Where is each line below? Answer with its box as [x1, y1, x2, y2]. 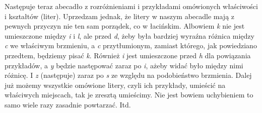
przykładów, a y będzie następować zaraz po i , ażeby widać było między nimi [5, 60, 243, 70]
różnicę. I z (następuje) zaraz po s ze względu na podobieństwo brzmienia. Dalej [5, 70, 252, 80]
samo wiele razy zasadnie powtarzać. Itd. [5, 99, 131, 109]
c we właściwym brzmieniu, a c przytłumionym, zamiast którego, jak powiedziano [5, 40, 257, 51]
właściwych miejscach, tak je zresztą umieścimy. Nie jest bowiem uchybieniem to [5, 89, 253, 100]
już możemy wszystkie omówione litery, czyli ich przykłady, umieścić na [5, 79, 226, 90]
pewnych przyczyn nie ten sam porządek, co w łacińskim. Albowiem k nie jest [5, 21, 245, 31]
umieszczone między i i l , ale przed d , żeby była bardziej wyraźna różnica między [5, 30, 254, 41]
